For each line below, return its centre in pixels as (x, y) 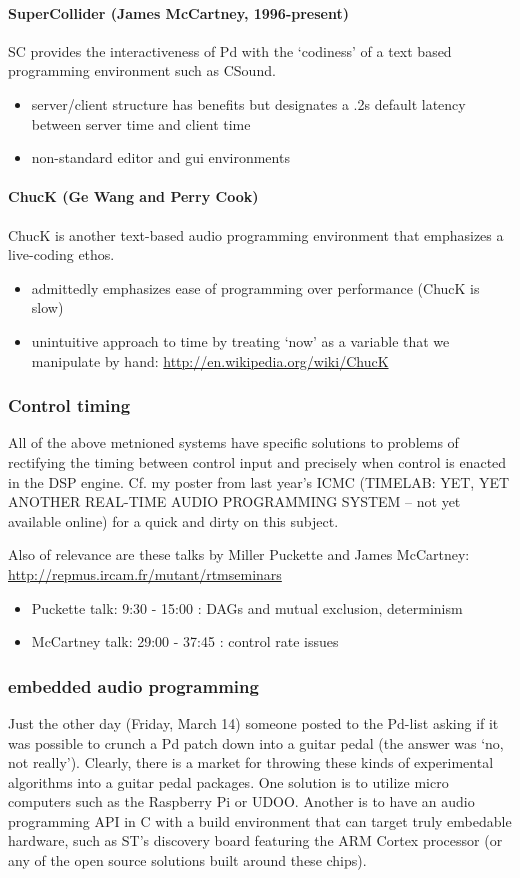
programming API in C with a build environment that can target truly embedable (260, 820)
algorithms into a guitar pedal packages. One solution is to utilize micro (228, 781)
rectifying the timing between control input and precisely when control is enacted (257, 461)
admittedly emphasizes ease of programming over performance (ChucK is (255, 287)
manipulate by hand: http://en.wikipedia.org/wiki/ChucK (210, 360)
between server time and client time (141, 123)
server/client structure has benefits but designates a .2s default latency (248, 103)
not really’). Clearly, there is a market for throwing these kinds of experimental (251, 762)
